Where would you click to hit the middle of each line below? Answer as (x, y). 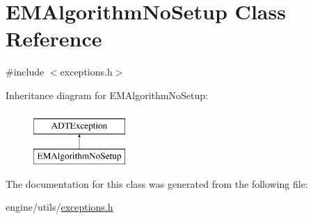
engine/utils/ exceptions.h (59, 207)
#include (25, 72)
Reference (54, 38)
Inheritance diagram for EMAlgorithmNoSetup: (107, 95)
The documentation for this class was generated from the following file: (157, 183)
